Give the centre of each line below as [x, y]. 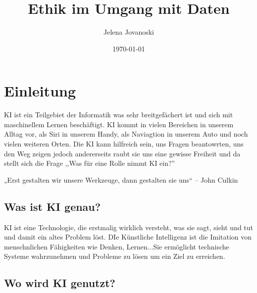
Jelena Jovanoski [129, 32]
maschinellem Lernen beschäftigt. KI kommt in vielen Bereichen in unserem [119, 124]
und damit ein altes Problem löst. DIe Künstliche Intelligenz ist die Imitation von [128, 237]
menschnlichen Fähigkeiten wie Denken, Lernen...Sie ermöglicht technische [117, 246]
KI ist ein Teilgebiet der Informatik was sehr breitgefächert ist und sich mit [119, 115]
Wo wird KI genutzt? [60, 283]
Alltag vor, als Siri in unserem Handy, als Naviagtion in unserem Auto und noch [126, 134]
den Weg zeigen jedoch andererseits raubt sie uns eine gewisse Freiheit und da [122, 153]
